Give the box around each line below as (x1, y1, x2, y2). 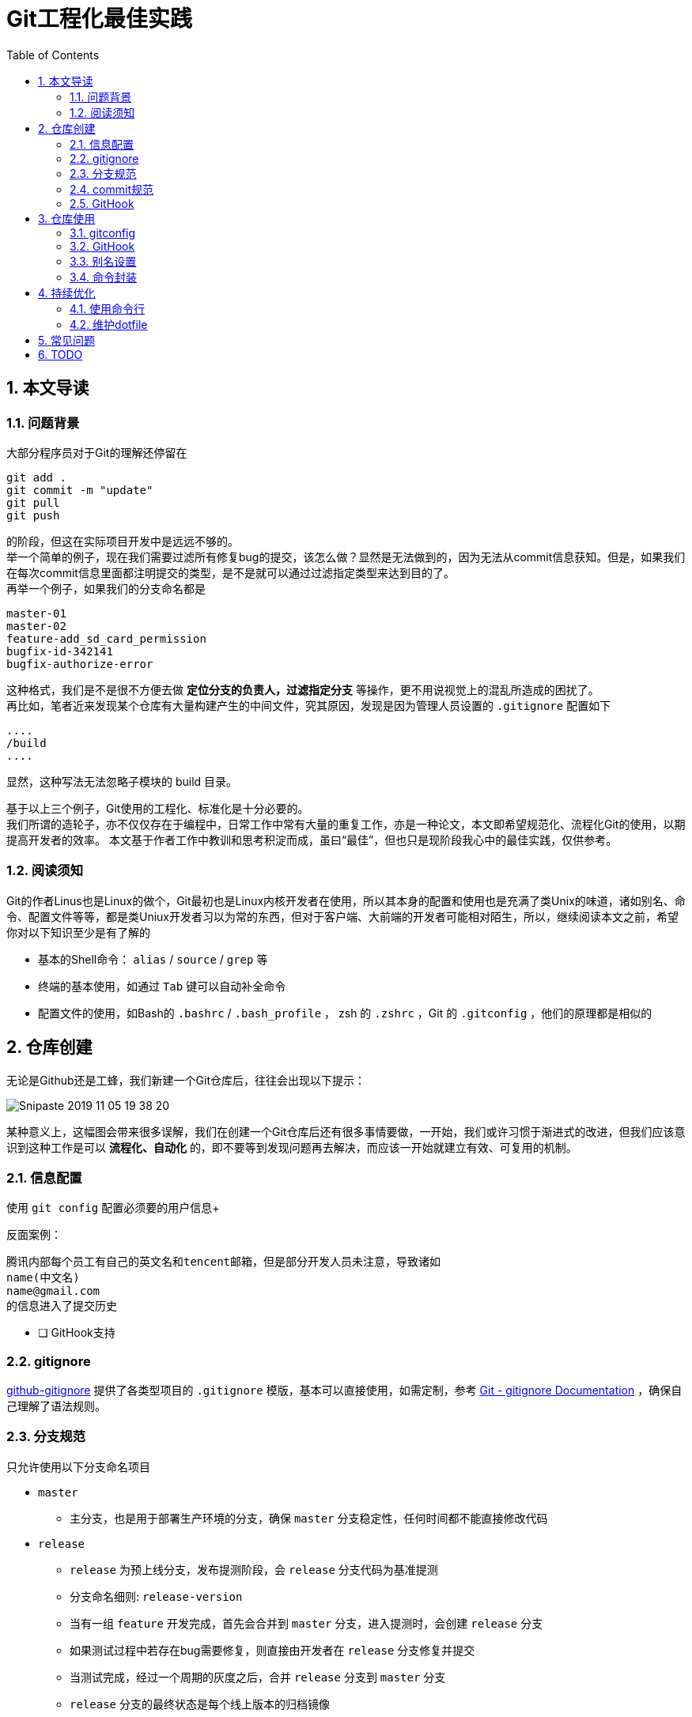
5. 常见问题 (38, 333, 95, 347)
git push (6, 508, 60, 522)
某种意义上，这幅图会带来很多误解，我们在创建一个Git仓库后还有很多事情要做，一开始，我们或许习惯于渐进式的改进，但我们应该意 (6, 1124, 686, 1138)
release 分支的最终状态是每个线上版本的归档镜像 (70, 1696, 330, 1711)
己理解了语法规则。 (6, 1399, 106, 1413)
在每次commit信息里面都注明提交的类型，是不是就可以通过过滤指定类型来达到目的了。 (6, 565, 455, 579)
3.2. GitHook (70, 239, 135, 253)
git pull (6, 496, 60, 509)
